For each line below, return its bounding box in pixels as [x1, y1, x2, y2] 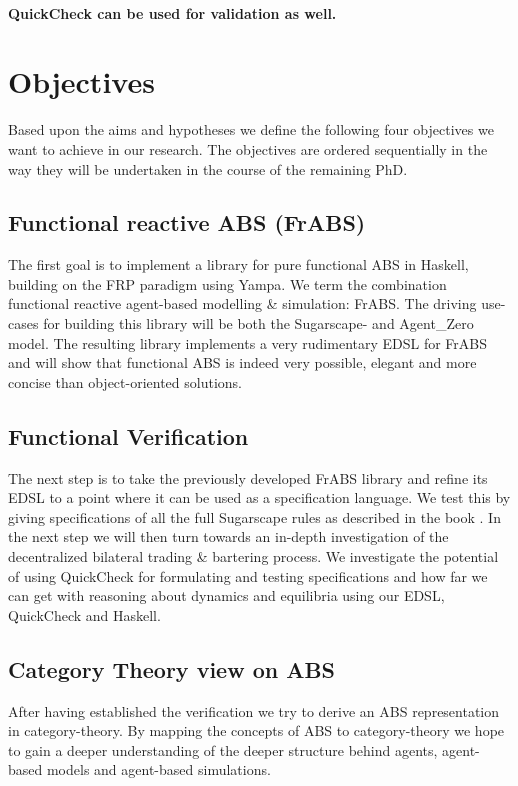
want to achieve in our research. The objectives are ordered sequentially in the [8, 138, 488, 159]
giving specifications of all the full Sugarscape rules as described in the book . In [8, 506, 501, 527]
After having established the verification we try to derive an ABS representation [8, 700, 500, 721]
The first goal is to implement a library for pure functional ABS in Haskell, [8, 254, 469, 275]
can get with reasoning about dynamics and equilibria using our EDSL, [8, 585, 445, 606]
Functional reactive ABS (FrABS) [8, 207, 366, 238]
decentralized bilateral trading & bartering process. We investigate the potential [8, 546, 499, 567]
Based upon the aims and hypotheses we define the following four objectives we [8, 119, 494, 140]
